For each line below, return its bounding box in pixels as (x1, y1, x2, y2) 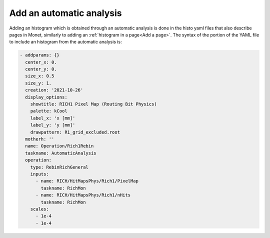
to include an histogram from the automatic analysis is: (9, 39, 122, 45)
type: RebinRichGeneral (30, 164, 88, 170)
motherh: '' (25, 136, 54, 142)
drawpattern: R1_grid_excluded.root (30, 129, 120, 135)
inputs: (30, 171, 49, 177)
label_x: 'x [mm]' (30, 115, 75, 121)
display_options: (25, 94, 67, 100)
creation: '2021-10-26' (25, 87, 83, 93)
